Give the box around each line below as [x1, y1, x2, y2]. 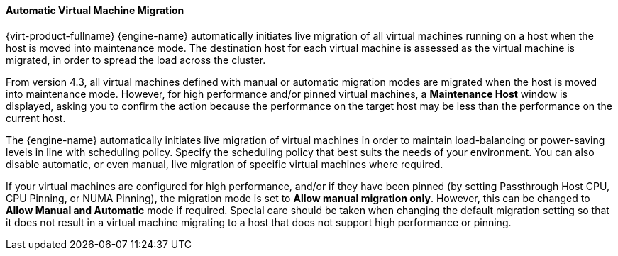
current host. [6, 111, 66, 124]
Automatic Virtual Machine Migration [6, 4, 184, 16]
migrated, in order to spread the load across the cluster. [6, 53, 266, 66]
